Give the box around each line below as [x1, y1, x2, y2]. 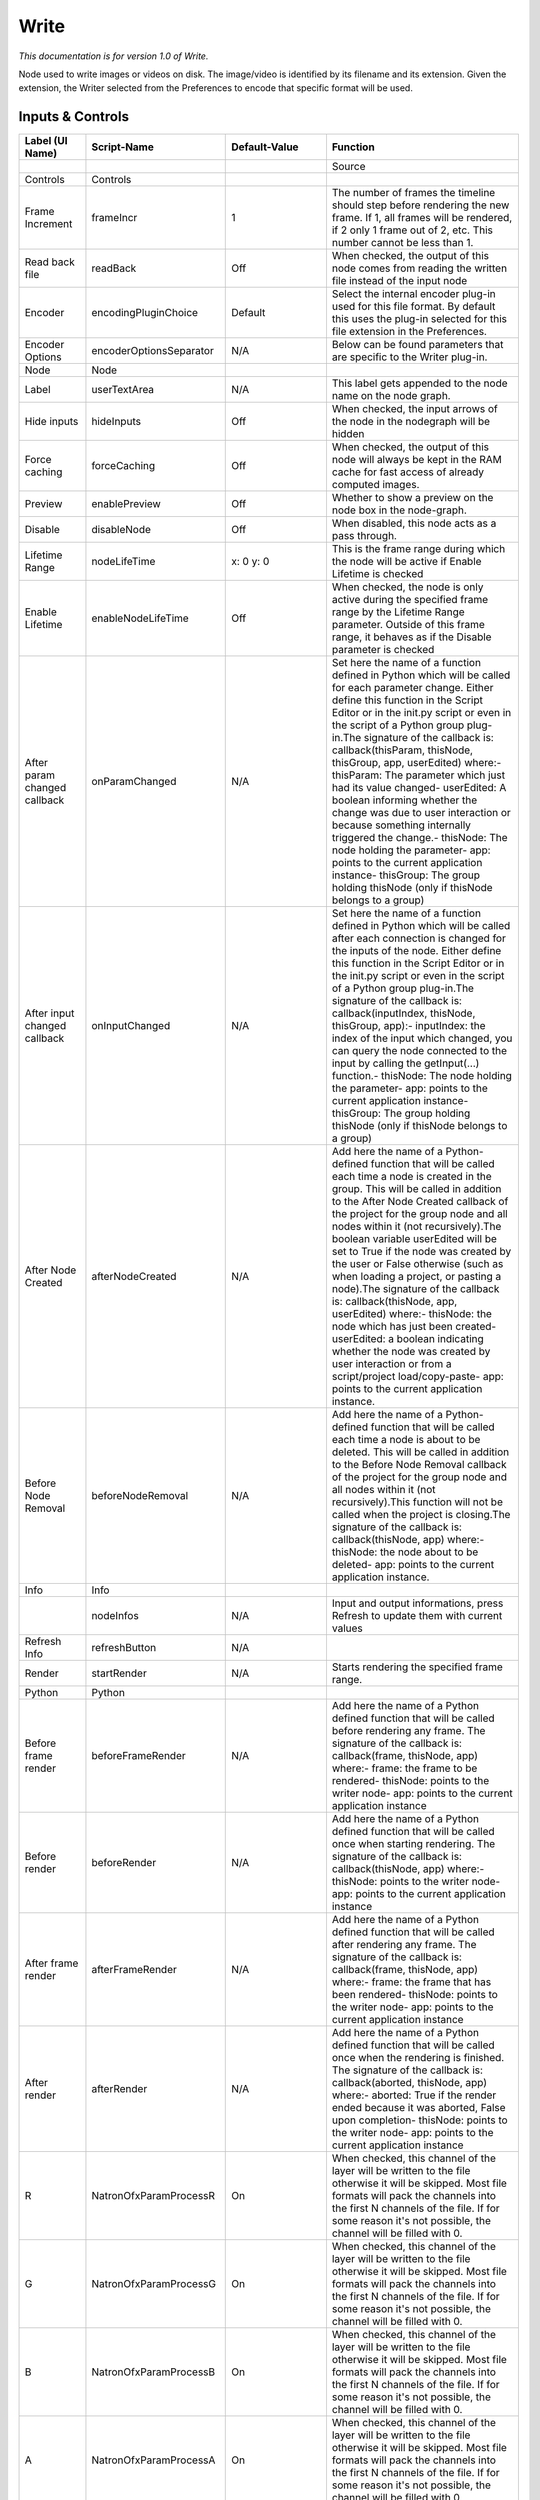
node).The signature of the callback [331, 1282, 500, 1296]
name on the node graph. [331, 389, 451, 403]
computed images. [331, 478, 420, 492]
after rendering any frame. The [331, 1938, 477, 1952]
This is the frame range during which [331, 542, 506, 556]
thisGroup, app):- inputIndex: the [331, 1019, 486, 1033]
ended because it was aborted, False [331, 2101, 506, 2115]
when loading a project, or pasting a [331, 1270, 502, 1284]
